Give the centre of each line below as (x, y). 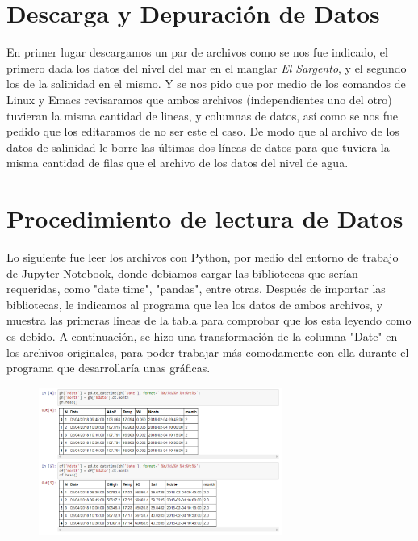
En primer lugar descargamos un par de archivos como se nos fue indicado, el (197, 52)
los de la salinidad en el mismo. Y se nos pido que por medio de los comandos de (206, 84)
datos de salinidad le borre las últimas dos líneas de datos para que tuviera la (198, 147)
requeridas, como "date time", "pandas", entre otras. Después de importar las (196, 289)
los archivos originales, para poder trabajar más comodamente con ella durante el (208, 352)
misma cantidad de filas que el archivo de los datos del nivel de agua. (178, 163)
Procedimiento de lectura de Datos (205, 218)
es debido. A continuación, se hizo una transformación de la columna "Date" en (202, 336)
